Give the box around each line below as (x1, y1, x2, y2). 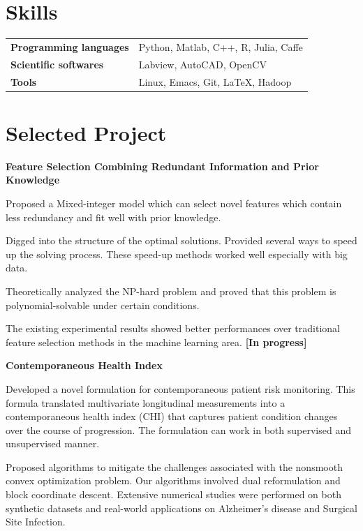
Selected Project (6, 118, 167, 147)
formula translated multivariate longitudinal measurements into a (6, 395, 286, 410)
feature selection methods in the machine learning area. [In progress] (6, 334, 307, 349)
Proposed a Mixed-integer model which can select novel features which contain (6, 195, 342, 210)
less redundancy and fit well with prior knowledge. (6, 209, 221, 224)
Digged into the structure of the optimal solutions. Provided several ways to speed (6, 233, 357, 248)
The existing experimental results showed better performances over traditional (6, 321, 340, 336)
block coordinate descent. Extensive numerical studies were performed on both (6, 487, 341, 502)
